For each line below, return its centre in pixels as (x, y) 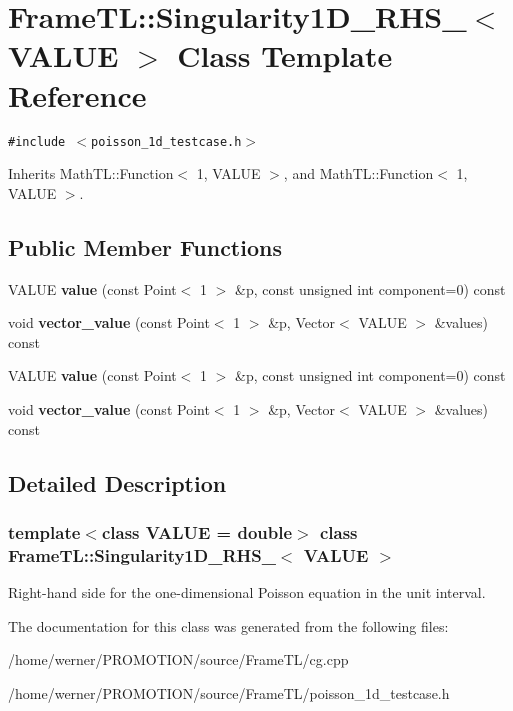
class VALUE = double (197, 531)
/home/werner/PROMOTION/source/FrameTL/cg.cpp (178, 659)
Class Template (285, 55)
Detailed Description (117, 482)
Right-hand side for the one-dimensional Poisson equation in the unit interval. (247, 592)
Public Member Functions (145, 246)
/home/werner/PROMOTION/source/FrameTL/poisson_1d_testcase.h (229, 692)
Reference (77, 94)
